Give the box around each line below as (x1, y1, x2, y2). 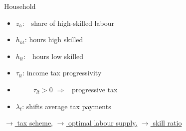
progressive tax (71, 84, 118, 94)
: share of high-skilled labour (22, 17, 114, 28)
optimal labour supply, (68, 118, 138, 128)
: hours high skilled (24, 34, 83, 45)
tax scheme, (17, 118, 53, 128)
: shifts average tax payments (22, 101, 111, 111)
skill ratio (153, 118, 182, 128)
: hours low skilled (23, 51, 84, 61)
